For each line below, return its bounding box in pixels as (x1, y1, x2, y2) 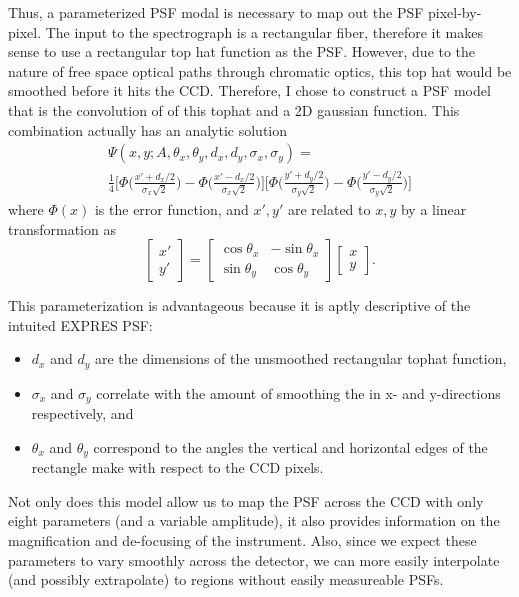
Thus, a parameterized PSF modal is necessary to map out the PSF (8, 2, 424, 22)
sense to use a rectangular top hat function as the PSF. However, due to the (8, 41, 476, 62)
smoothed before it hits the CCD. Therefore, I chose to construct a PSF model (8, 80, 491, 101)
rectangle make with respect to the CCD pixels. (31, 457, 324, 478)
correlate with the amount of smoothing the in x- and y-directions (96, 382, 501, 403)
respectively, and (31, 403, 134, 424)
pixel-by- (428, 2, 482, 22)
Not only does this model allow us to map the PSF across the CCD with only (8, 490, 484, 511)
